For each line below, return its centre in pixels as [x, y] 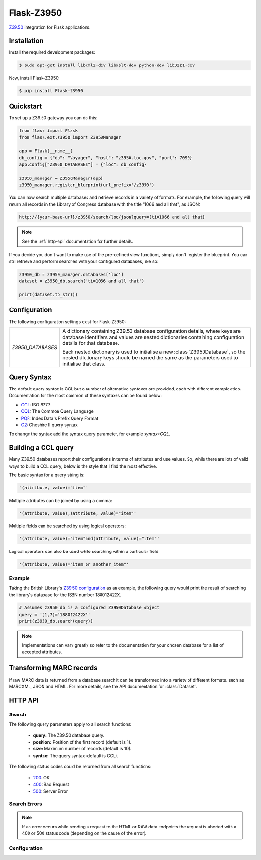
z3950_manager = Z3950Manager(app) [61, 178]
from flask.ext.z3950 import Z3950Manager [70, 138]
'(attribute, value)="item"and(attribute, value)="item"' [89, 539]
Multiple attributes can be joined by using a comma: [60, 501]
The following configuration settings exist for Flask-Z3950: [67, 322]
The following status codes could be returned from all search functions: [80, 767]
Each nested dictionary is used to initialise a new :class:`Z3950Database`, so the [154, 352]
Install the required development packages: [52, 52]
